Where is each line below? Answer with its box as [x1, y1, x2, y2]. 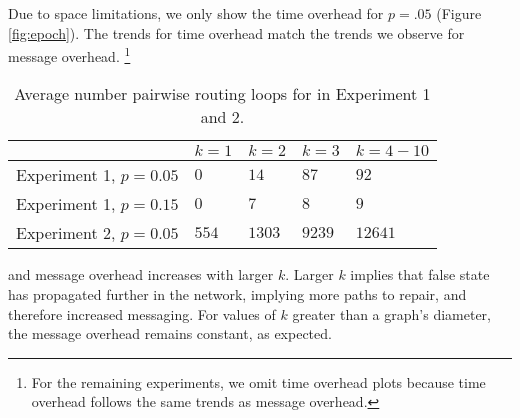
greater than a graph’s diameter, [292, 303, 492, 324]
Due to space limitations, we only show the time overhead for [8, 3, 384, 23]
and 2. [200, 105, 245, 129]
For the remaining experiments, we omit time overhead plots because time [31, 371, 486, 392]
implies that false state [350, 264, 490, 285]
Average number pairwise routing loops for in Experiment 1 [14, 82, 431, 106]
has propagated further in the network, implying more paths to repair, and [8, 284, 467, 305]
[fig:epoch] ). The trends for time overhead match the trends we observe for [8, 22, 465, 43]
